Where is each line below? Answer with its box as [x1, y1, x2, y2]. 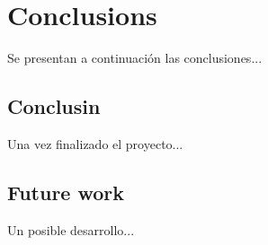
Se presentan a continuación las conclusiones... [7, 48, 263, 67]
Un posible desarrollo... [7, 220, 135, 239]
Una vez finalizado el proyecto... [7, 134, 183, 153]
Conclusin [7, 92, 101, 120]
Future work [7, 178, 125, 206]
